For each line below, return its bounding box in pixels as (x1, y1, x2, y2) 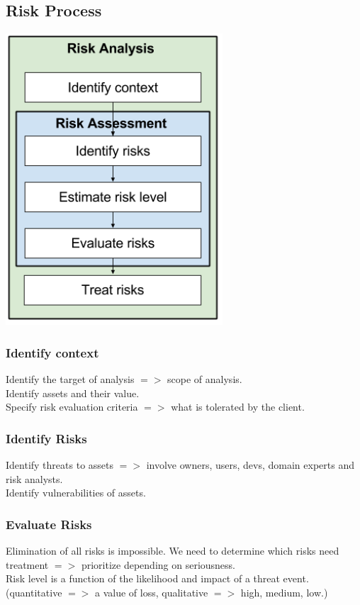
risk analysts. (6, 471, 63, 486)
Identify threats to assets (6, 457, 113, 472)
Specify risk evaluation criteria (6, 399, 138, 414)
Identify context (6, 343, 99, 361)
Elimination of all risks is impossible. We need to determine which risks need (6, 543, 339, 558)
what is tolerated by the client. (171, 399, 305, 414)
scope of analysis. (167, 372, 242, 387)
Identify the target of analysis (6, 372, 135, 387)
